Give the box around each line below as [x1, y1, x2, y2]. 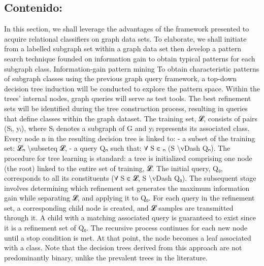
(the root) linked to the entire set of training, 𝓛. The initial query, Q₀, [4, 162, 223, 173]
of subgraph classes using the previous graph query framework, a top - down [4, 73, 237, 84]
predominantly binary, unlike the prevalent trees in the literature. [4, 252, 208, 262]
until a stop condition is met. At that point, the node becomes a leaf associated [4, 232, 251, 243]
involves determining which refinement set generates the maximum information [4, 182, 250, 193]
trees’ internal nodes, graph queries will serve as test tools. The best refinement [4, 93, 251, 104]
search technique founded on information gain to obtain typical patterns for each [4, 53, 255, 63]
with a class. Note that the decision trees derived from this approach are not [4, 242, 242, 253]
